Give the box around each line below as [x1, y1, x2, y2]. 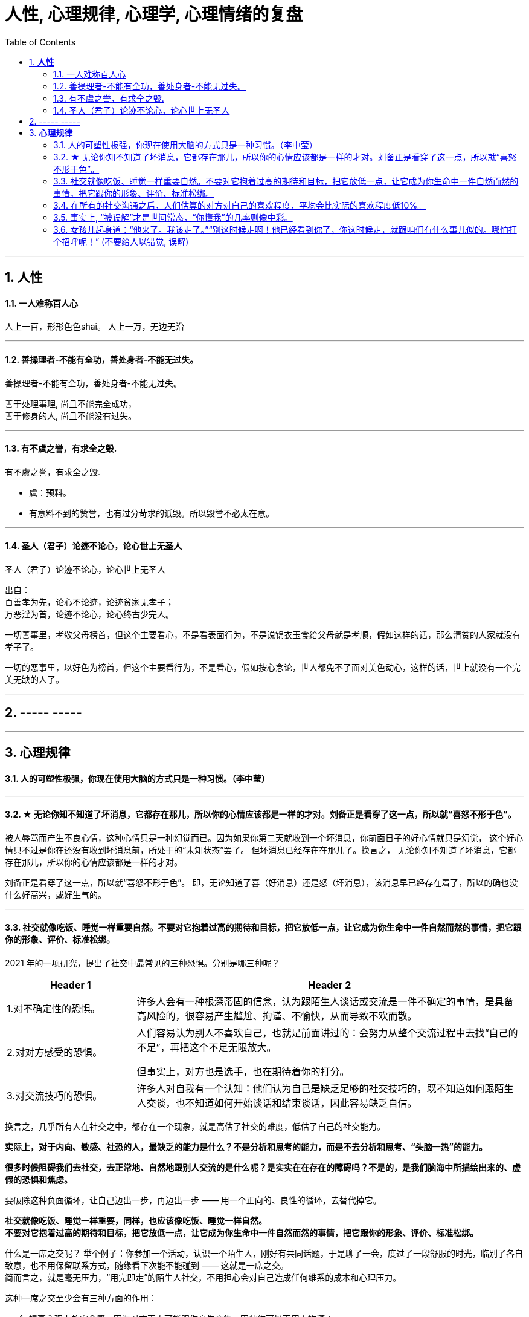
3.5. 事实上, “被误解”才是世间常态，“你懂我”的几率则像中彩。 [53, 212, 293, 223]
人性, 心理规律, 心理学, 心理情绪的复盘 [5, 4, 303, 25]
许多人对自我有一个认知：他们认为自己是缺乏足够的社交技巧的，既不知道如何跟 [136, 1082, 495, 1094]
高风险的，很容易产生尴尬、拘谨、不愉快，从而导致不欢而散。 [136, 1009, 417, 1022]
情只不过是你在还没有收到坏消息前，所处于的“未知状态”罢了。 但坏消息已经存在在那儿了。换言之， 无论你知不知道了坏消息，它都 [5, 844, 516, 855]
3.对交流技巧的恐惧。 [7, 1089, 103, 1102]
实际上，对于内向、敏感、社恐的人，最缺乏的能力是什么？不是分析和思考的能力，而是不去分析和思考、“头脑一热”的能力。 [5, 1141, 488, 1152]
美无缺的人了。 [5, 674, 64, 685]
